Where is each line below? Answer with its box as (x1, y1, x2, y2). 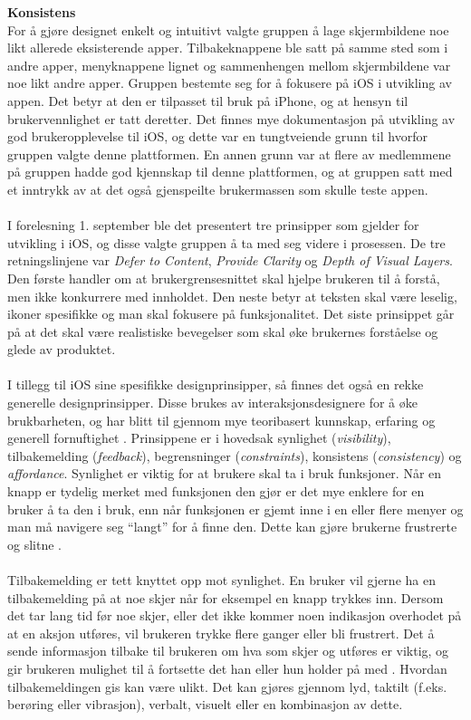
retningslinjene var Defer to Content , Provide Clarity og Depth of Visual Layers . (7, 251, 453, 270)
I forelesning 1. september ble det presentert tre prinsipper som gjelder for (7, 216, 419, 235)
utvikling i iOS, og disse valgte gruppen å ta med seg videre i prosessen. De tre (7, 233, 446, 252)
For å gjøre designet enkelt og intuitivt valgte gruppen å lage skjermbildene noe (7, 20, 449, 39)
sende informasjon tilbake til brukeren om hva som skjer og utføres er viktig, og (7, 641, 449, 660)
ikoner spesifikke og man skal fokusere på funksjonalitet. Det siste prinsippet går (7, 304, 455, 323)
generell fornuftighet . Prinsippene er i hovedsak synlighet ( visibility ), (7, 428, 391, 447)
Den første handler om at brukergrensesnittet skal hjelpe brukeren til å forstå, (7, 268, 440, 287)
